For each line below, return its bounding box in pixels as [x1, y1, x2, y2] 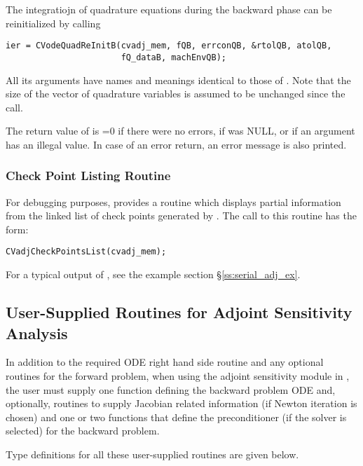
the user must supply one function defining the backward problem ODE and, [6, 382, 336, 397]
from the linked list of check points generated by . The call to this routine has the [6, 208, 357, 223]
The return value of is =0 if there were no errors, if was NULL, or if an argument [6, 123, 355, 138]
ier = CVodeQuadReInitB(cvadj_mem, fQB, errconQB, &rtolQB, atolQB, [6, 41, 332, 51]
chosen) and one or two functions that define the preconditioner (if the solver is [6, 409, 347, 424]
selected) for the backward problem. [6, 423, 160, 438]
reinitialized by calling [6, 15, 101, 30]
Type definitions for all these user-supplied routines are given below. [6, 446, 299, 461]
